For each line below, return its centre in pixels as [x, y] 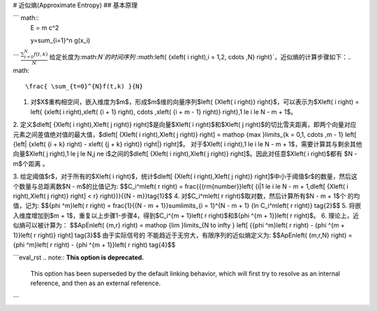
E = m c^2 [45, 27]
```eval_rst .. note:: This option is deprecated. [79, 257]
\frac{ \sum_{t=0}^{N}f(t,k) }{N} [84, 86]
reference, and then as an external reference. [95, 283]
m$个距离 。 [31, 163]
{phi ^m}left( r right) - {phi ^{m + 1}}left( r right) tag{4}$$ [94, 245]
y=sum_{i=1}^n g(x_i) [60, 40]
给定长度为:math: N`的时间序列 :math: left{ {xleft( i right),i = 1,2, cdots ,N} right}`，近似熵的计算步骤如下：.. [200, 56]
